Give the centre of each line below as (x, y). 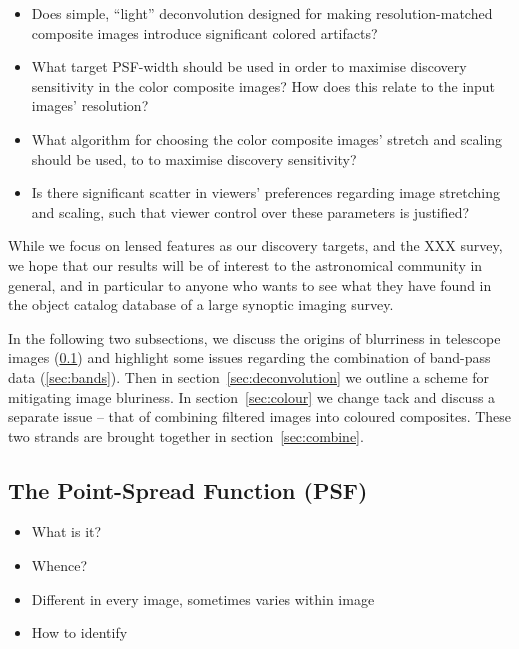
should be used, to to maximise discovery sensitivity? (194, 158)
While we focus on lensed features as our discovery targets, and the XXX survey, (255, 245)
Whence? (59, 565)
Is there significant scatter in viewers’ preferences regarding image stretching (265, 192)
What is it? (66, 531)
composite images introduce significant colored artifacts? (204, 32)
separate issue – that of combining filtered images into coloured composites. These (260, 416)
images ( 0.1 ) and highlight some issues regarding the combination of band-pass (249, 357)
